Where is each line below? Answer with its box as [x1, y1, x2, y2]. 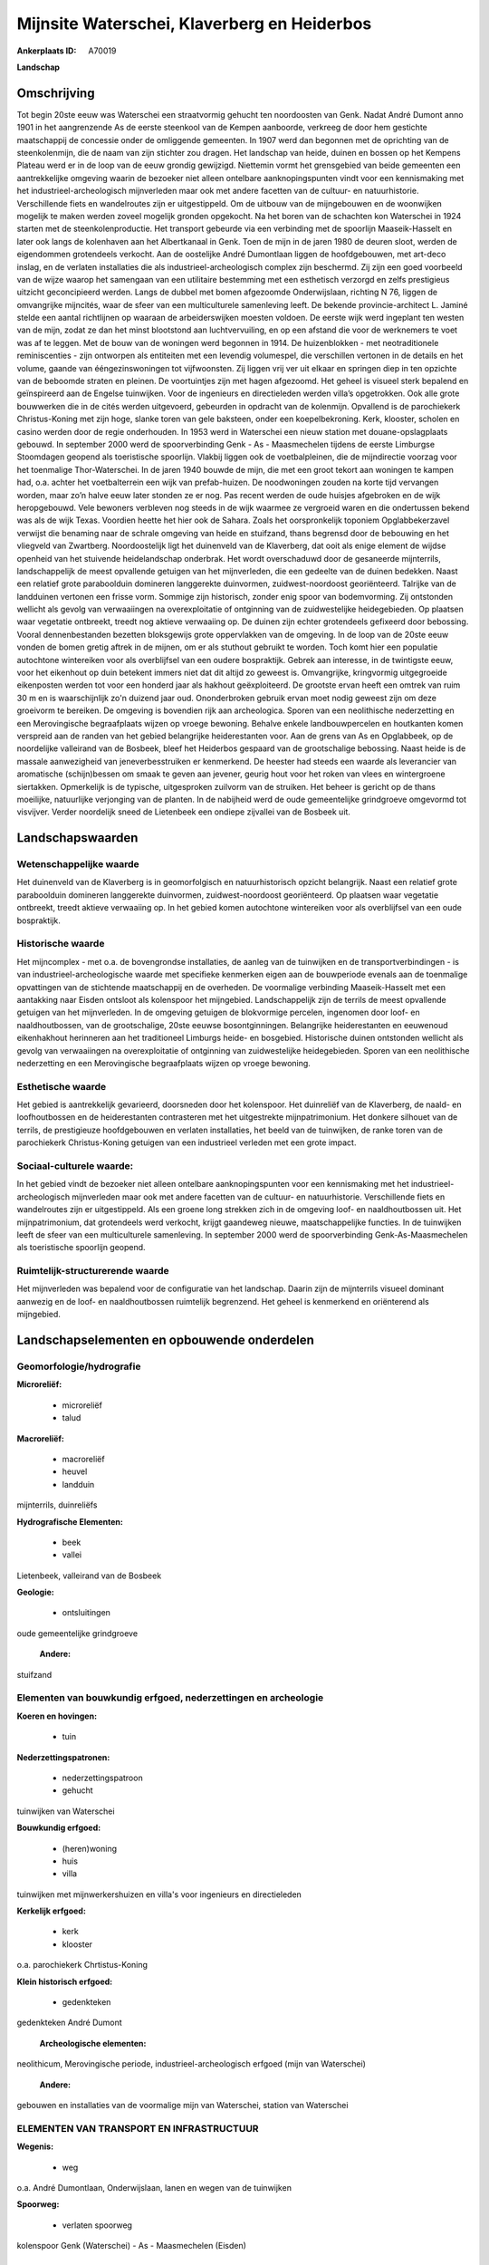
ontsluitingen [62, 1607, 110, 1618]
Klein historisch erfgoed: [16, 1976, 113, 1987]
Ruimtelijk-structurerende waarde [16, 1265, 169, 1277]
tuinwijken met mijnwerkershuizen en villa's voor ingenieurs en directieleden [16, 1889, 302, 1900]
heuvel [62, 1466, 88, 1477]
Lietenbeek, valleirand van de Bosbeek [16, 1570, 162, 1581]
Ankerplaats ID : [16, 45, 77, 56]
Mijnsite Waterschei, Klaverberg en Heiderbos [16, 14, 372, 34]
